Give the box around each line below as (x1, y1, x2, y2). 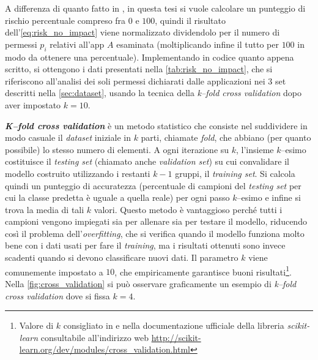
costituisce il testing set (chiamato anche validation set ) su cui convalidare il (5, 155, 289, 168)
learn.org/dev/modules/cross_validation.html (19, 343, 191, 356)
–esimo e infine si (237, 191, 301, 204)
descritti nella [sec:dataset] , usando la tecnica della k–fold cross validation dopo (5, 86, 302, 99)
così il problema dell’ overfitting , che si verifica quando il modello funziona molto (5, 227, 305, 239)
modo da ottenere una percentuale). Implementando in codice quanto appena (5, 50, 294, 63)
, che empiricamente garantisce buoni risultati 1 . (114, 263, 292, 278)
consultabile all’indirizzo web (40, 331, 149, 343)
